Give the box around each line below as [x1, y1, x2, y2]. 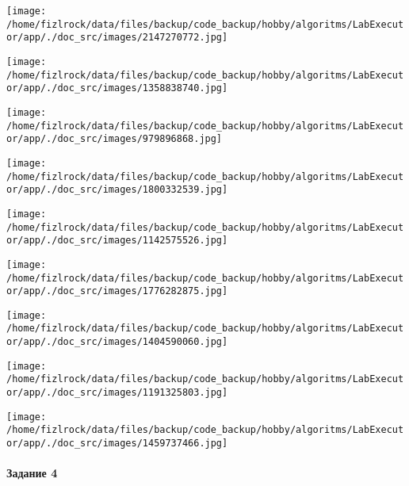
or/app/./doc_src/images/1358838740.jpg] [6, 82, 228, 94]
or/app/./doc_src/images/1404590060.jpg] [6, 336, 228, 348]
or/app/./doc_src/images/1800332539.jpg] [6, 184, 228, 196]
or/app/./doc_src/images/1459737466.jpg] [6, 438, 228, 450]
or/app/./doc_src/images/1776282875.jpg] [6, 285, 228, 297]
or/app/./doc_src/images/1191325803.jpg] [6, 387, 228, 399]
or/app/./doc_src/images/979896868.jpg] [6, 133, 223, 145]
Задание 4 [6, 465, 58, 481]
